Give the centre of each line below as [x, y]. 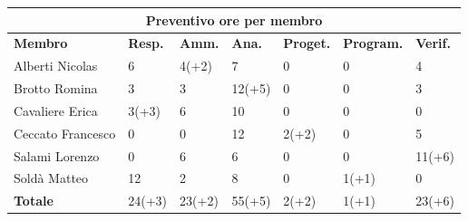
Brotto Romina [56, 88]
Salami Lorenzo [57, 155]
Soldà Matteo [51, 178]
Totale [34, 201]
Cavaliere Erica [56, 110]
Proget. [307, 43]
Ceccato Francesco [65, 133]
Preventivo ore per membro [234, 19]
